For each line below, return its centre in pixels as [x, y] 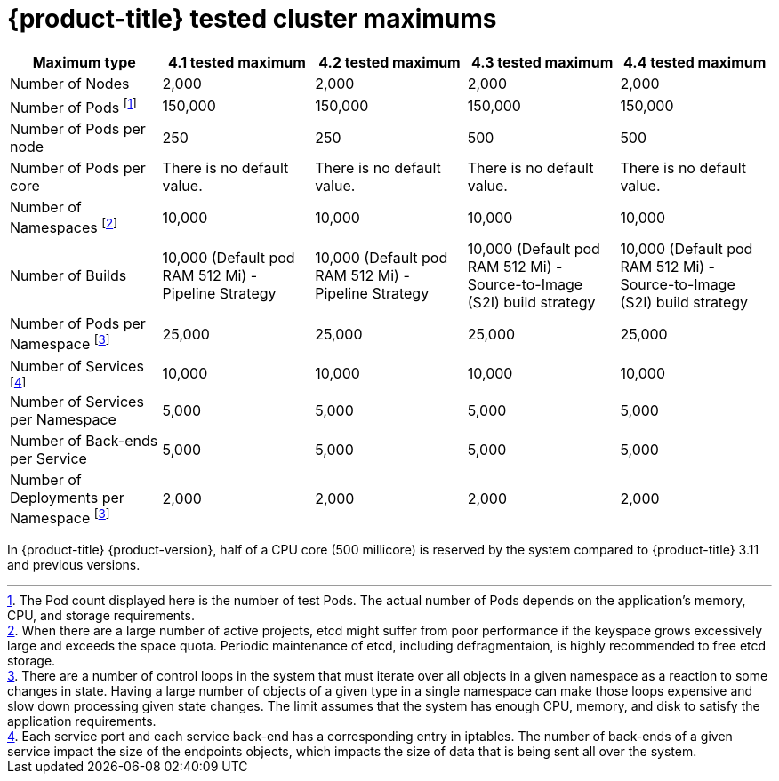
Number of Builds [68, 276]
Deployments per [67, 497]
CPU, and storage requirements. [101, 616]
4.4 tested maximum [695, 62]
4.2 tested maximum [389, 62]
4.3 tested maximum [542, 62]
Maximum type [84, 62]
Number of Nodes [70, 83]
